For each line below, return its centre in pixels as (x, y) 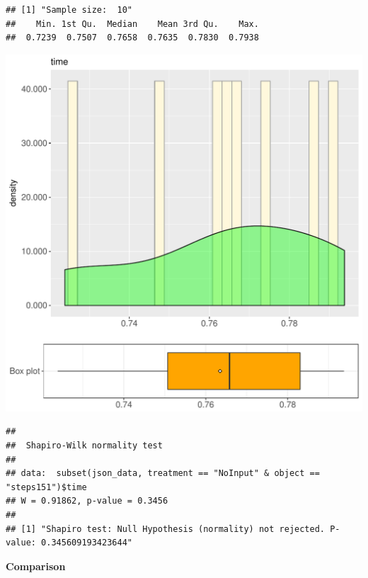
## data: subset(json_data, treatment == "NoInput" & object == (163, 474)
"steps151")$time (46, 487)
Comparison (36, 566)
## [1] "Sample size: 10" (69, 10)
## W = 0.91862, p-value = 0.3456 (87, 501)
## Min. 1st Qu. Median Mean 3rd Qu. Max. (132, 24)
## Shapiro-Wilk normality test (84, 445)
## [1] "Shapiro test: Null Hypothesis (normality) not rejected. (166, 529)
